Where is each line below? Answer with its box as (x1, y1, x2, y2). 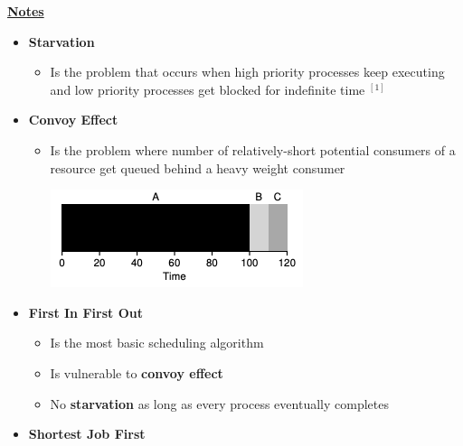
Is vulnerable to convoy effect (50, 363, 223, 382)
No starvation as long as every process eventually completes (50, 394, 389, 413)
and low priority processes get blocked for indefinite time (50, 79, 365, 98)
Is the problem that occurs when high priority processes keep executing (50, 62, 445, 81)
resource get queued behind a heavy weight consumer (50, 158, 345, 177)
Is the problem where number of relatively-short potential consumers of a (50, 140, 456, 159)
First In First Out (28, 302, 143, 321)
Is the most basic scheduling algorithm (50, 333, 264, 352)
